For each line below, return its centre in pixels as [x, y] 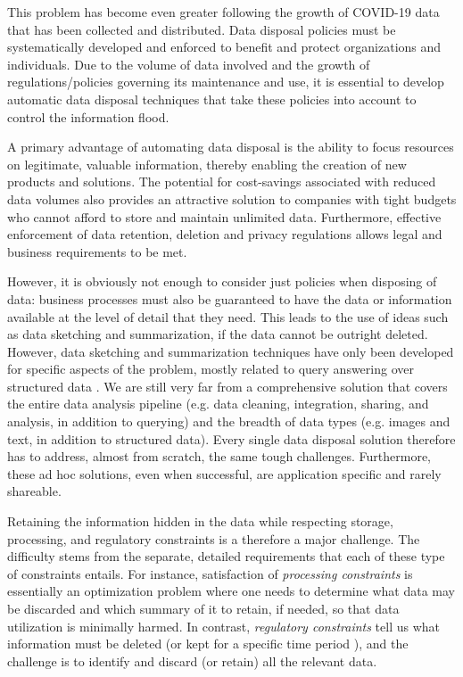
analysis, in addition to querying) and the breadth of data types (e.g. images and [229, 421]
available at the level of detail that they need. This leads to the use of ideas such [228, 316]
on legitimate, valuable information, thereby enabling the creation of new [207, 164]
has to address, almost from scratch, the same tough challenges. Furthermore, [219, 456]
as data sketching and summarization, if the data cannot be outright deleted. [218, 334]
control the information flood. [88, 116]
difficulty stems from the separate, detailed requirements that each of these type [226, 556]
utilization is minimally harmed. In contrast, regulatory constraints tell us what [223, 626]
